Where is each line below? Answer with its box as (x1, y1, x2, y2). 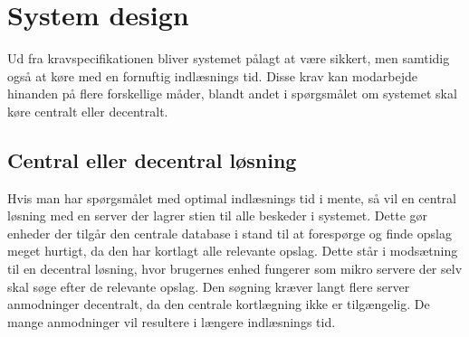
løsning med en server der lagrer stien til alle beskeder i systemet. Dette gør (7, 206, 428, 225)
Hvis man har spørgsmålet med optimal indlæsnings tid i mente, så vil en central (7, 188, 457, 207)
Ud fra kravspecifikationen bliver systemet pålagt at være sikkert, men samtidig (7, 49, 450, 68)
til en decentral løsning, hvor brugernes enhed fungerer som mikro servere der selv (7, 259, 463, 278)
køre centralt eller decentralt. (7, 101, 168, 120)
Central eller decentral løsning (7, 145, 297, 173)
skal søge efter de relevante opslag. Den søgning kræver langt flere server (7, 276, 410, 295)
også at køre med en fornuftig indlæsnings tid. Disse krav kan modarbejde (7, 66, 418, 85)
